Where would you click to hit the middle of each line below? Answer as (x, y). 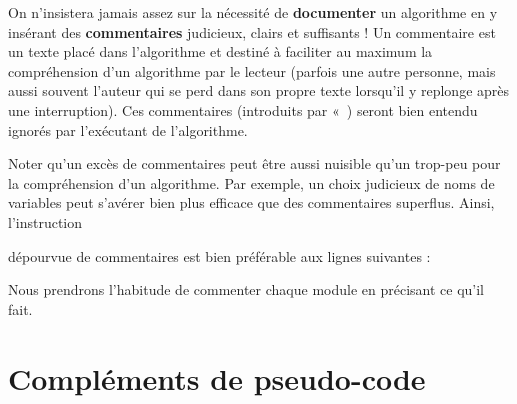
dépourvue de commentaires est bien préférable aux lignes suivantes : (219, 255)
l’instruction (45, 221)
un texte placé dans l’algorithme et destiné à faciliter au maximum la (220, 51)
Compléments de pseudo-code (217, 377)
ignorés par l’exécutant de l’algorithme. (128, 129)
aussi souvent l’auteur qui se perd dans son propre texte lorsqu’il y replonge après (259, 90)
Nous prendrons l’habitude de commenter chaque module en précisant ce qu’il (246, 289)
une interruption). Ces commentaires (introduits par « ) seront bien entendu (243, 109)
